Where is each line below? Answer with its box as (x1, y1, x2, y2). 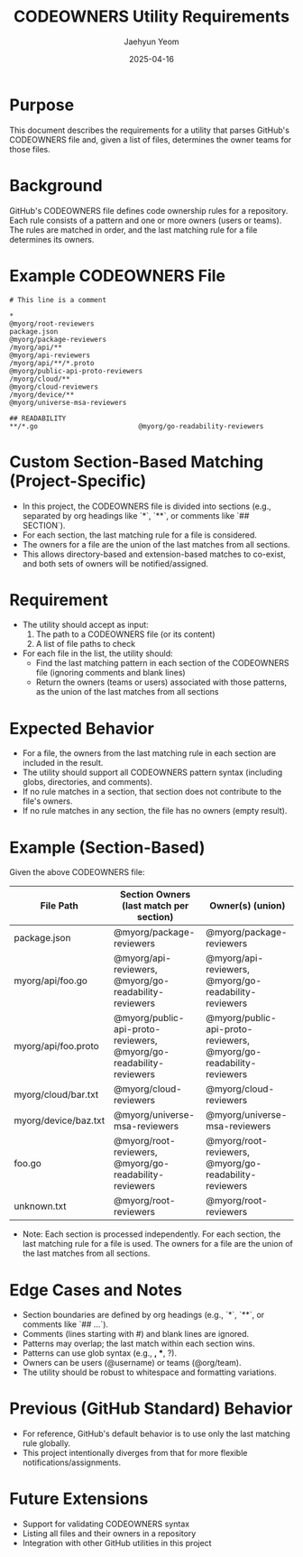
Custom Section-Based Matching (9, 451, 264, 472)
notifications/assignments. (22, 1457, 122, 1468)
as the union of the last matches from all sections (35, 686, 219, 697)
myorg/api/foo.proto (14, 1040, 99, 1053)
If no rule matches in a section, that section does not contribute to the (22, 787, 282, 797)
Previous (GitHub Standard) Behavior (9, 1398, 293, 1419)
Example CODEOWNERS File (9, 265, 226, 286)
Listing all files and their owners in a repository (22, 1528, 197, 1539)
